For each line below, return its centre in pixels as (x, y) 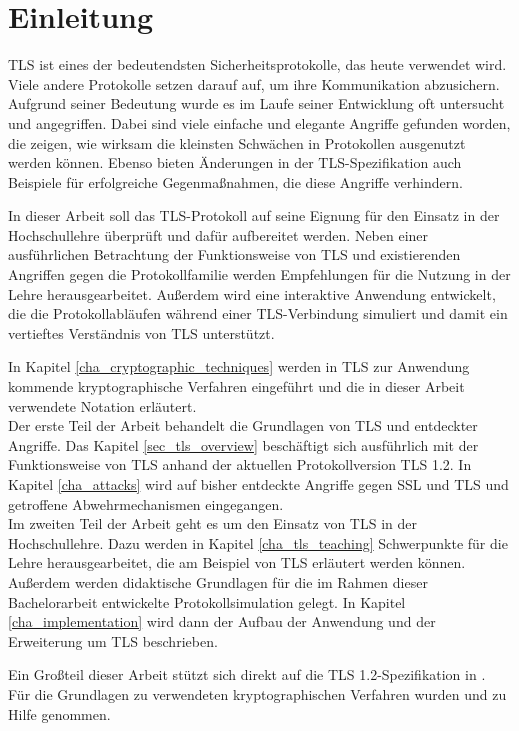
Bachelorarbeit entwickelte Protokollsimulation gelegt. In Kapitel (207, 601)
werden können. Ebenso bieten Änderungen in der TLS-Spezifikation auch (235, 162)
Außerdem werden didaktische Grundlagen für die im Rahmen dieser (218, 581)
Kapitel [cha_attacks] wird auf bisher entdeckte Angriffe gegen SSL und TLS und (258, 484)
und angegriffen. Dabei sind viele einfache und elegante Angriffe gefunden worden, (259, 122)
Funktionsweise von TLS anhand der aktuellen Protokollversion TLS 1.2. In (240, 464)
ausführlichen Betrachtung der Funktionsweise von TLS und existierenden (234, 254)
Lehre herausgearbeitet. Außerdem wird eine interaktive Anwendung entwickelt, (252, 293)
